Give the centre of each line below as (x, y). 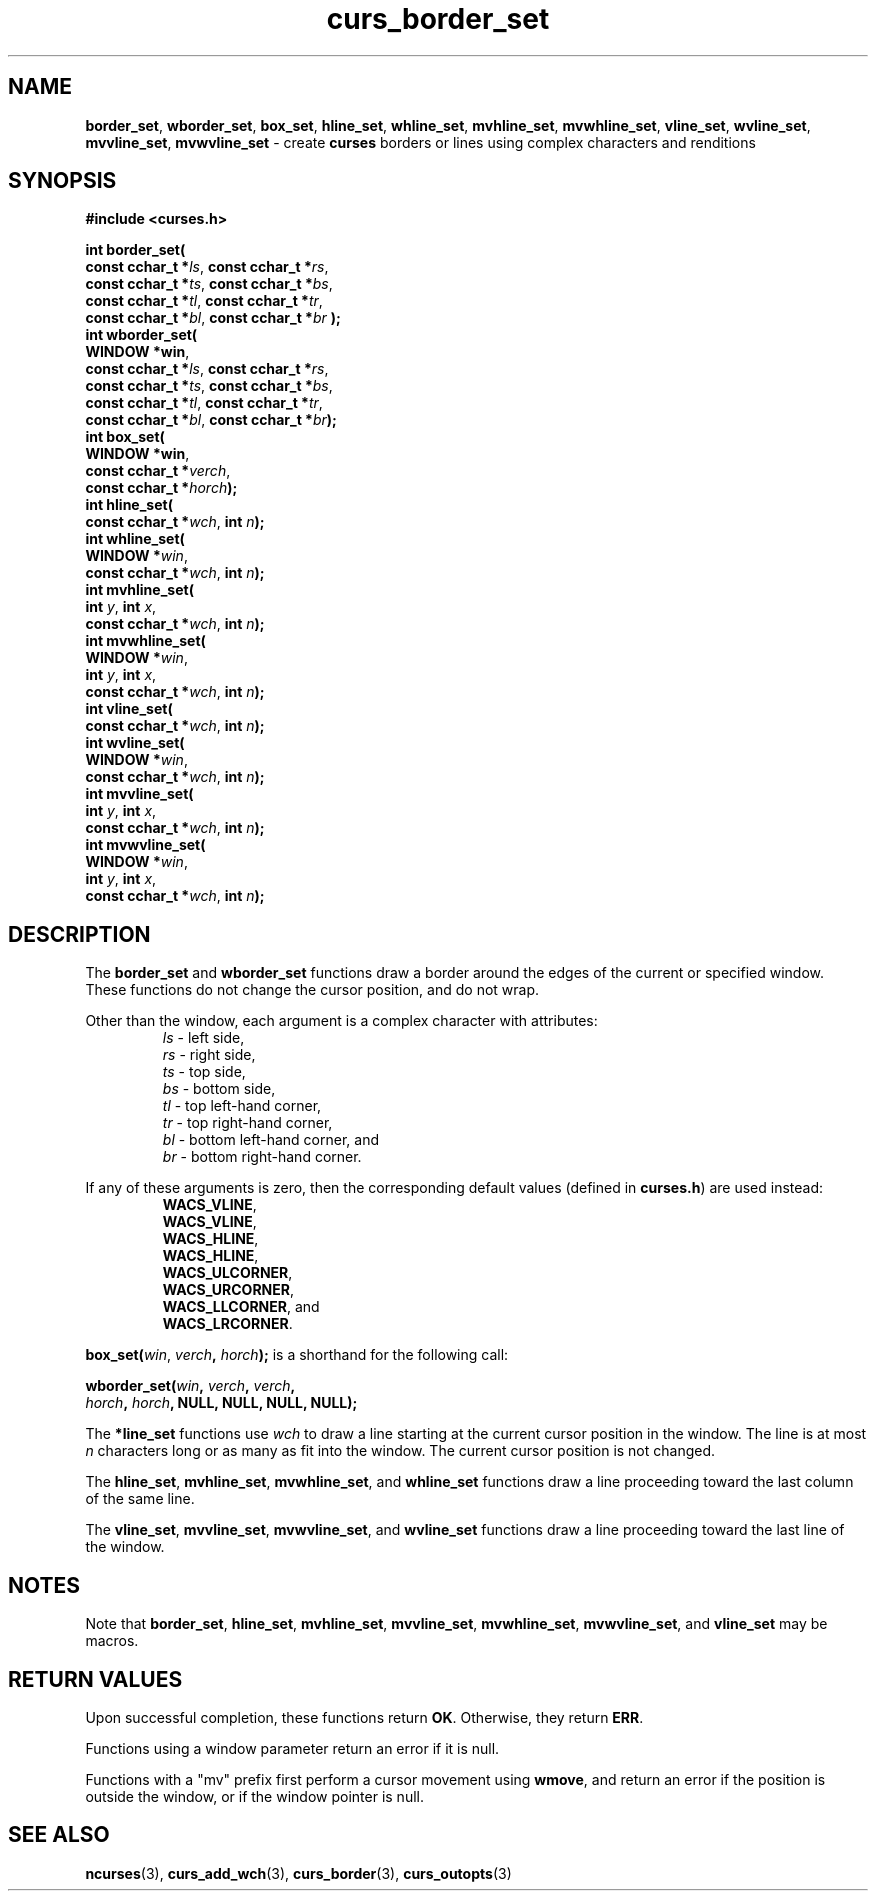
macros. (112, 1641)
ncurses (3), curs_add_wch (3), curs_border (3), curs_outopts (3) (298, 1873)
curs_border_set (438, 19)
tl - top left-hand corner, (242, 1106)
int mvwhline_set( (145, 641)
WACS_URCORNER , (228, 1290)
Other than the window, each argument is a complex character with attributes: (341, 1021)
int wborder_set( (141, 335)
